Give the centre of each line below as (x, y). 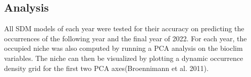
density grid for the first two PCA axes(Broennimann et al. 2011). (106, 68)
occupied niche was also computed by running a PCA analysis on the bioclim (123, 48)
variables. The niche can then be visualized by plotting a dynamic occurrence (124, 58)
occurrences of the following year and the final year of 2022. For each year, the (125, 38)
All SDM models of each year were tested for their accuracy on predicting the (124, 28)
